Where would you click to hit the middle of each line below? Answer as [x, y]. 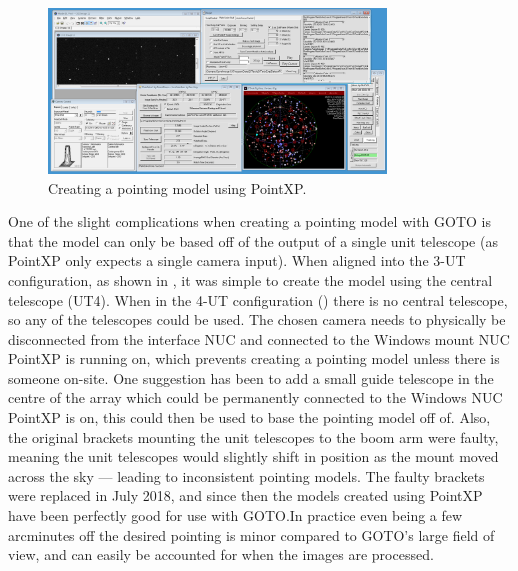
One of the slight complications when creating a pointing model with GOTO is [249, 221]
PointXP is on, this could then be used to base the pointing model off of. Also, [249, 417]
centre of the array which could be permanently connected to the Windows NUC [255, 397]
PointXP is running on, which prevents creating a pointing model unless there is [254, 358]
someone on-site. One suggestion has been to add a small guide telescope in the [251, 377]
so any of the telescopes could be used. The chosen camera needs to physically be [257, 319]
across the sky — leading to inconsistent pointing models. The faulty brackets [246, 475]
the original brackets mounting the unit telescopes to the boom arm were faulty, [253, 436]
